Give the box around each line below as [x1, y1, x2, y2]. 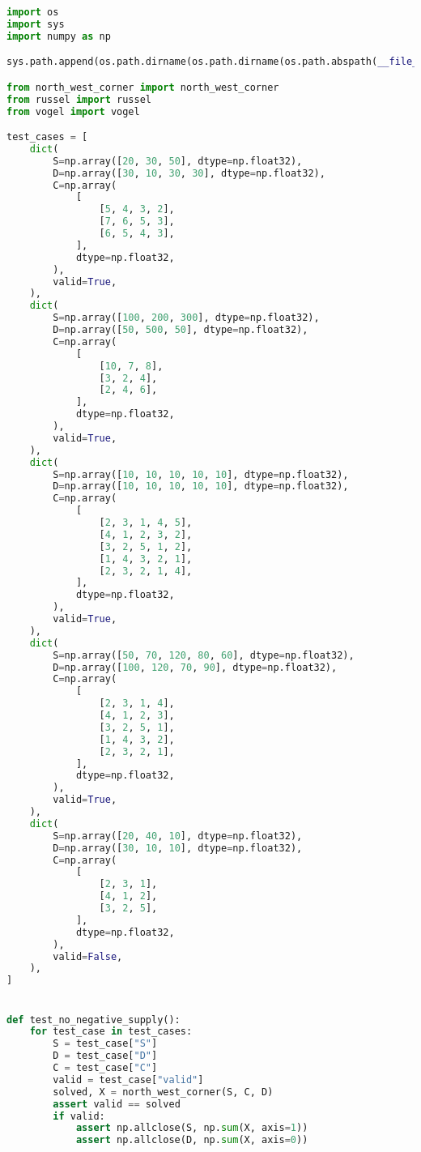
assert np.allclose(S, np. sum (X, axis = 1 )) [75, 1122, 308, 1134]
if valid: [53, 1110, 105, 1122]
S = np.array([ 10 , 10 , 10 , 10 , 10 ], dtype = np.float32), [53, 468, 349, 480]
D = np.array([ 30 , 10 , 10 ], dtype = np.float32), [53, 842, 303, 854]
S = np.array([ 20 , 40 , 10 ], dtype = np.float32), [53, 830, 303, 842]
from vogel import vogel [6, 105, 140, 117]
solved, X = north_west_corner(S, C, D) [53, 1086, 274, 1098]
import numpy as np [6, 30, 111, 42]
